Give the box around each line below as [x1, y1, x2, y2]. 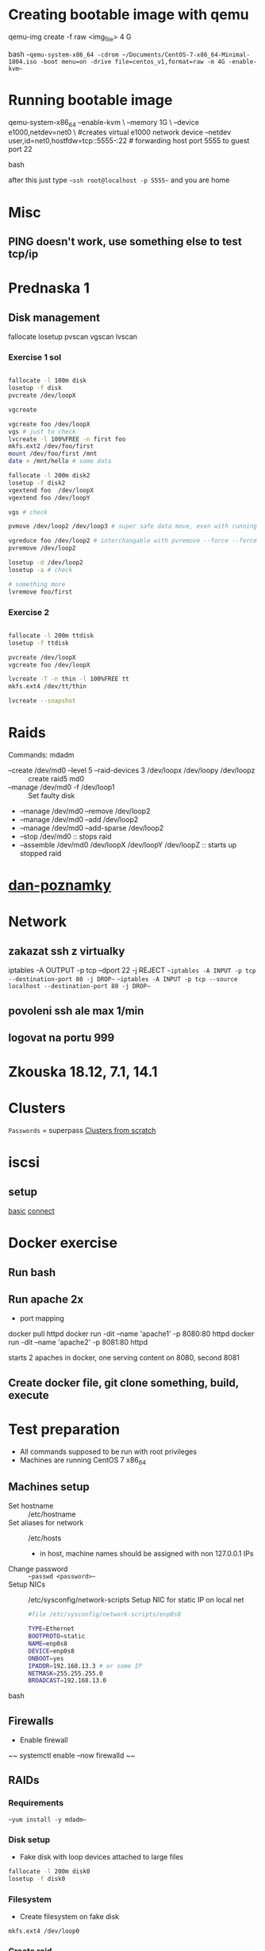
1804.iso [8, 57, 37, 65]
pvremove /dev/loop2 [8, 544, 77, 552]
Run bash [8, 1265, 56, 1279]
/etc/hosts [28, 1533, 62, 1543]
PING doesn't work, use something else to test [8, 235, 242, 248]
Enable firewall [19, 1735, 69, 1745]
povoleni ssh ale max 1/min [8, 1004, 144, 1018]
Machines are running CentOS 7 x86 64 [19, 1454, 147, 1466]
